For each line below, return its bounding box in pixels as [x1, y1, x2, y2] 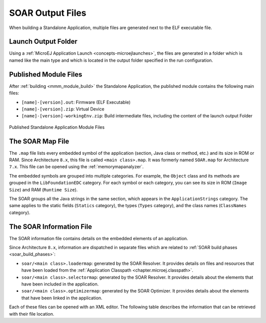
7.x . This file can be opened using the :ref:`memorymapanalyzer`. [9, 164, 144, 170]
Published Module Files [9, 70, 82, 78]
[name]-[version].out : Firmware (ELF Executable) [21, 99, 131, 105]
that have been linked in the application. [21, 295, 103, 301]
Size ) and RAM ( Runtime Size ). [9, 186, 78, 192]
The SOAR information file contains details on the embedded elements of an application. [9, 235, 188, 241]
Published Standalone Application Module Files [9, 124, 105, 130]
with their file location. [9, 311, 54, 317]
